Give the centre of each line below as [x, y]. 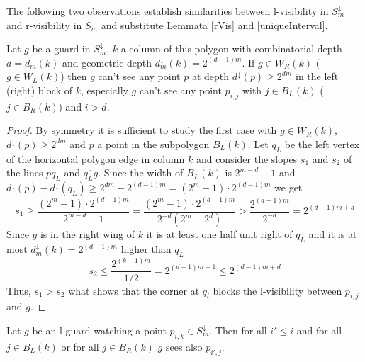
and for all [319, 330]
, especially [104, 90]
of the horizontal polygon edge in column [96, 158]
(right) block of [40, 90]
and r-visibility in [44, 24]
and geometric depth [107, 62]
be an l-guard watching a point [99, 330]
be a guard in [61, 49]
